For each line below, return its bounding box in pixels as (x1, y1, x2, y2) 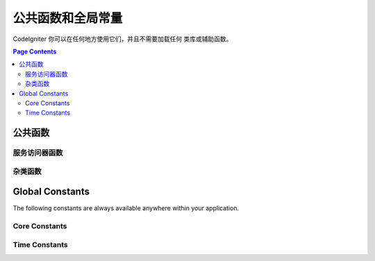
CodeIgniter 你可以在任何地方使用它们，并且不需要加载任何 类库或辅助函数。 (12, 35, 233, 43)
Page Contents (12, 47, 57, 56)
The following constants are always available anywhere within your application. (12, 204, 240, 212)
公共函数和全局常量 (12, 10, 123, 26)
